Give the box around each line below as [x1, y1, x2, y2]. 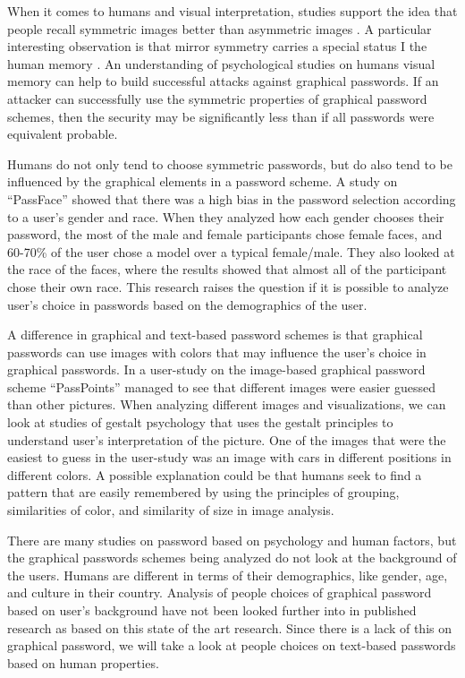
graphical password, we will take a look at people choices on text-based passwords [7, 636, 456, 655]
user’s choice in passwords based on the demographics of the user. [7, 295, 368, 313]
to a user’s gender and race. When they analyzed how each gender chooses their [7, 207, 444, 226]
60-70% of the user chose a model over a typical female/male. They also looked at [7, 242, 455, 261]
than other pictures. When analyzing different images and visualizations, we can [7, 395, 446, 414]
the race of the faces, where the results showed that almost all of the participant [7, 260, 447, 279]
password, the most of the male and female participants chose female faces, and [7, 225, 443, 244]
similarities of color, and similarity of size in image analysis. [7, 501, 334, 519]
